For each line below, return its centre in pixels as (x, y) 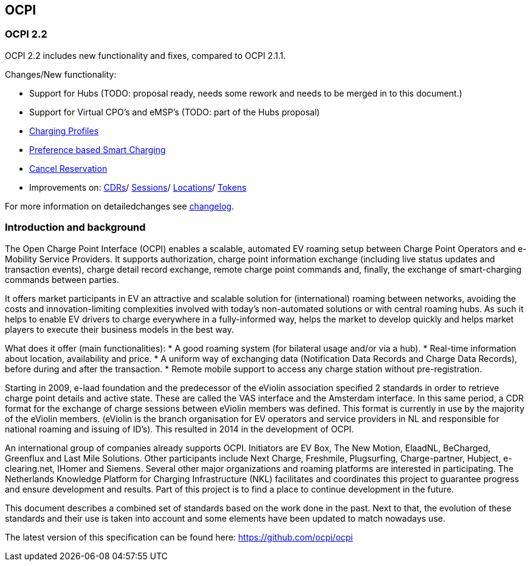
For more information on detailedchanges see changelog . (120, 206)
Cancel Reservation (68, 168)
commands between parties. (62, 279)
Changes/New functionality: (61, 74)
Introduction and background (75, 227)
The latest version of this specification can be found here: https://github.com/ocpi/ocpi (179, 537)
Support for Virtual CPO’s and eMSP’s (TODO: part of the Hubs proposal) (175, 112)
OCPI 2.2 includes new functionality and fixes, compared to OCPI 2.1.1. (146, 55)
